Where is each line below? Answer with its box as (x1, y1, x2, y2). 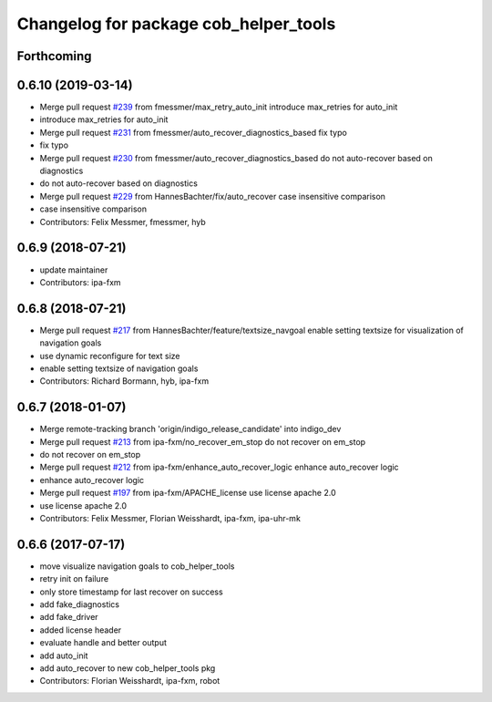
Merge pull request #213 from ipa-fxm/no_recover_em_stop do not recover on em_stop (39, 436, 366, 447)
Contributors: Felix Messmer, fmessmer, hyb (39, 216, 206, 227)
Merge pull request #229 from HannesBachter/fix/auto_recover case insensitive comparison (39, 191, 386, 201)
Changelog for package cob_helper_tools (16, 14, 336, 34)
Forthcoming (16, 48, 92, 64)
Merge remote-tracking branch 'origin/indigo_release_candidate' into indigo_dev (39, 424, 342, 435)
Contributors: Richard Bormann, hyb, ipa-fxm (39, 376, 210, 387)
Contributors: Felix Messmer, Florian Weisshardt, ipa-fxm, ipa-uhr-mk (39, 513, 301, 523)
